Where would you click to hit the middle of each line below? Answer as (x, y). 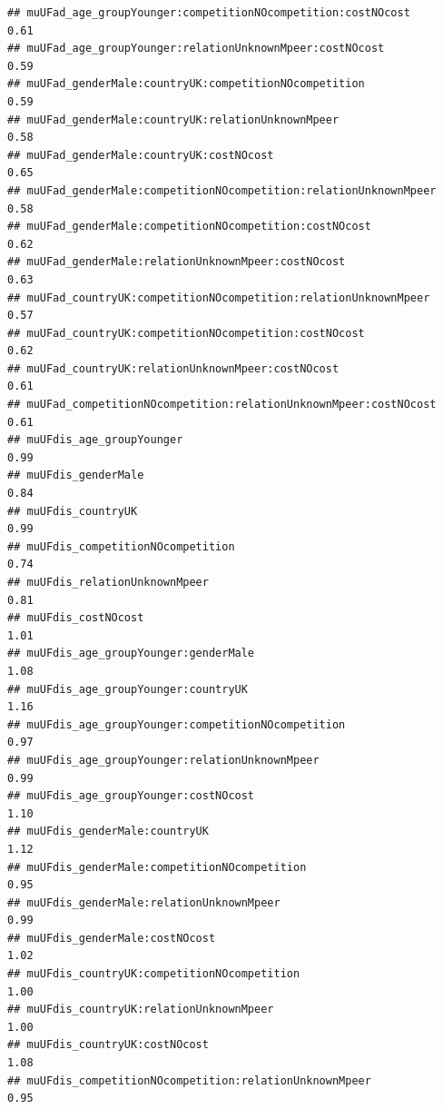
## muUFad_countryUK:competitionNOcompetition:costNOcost (186, 333)
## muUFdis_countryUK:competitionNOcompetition (154, 974)
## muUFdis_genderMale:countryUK (108, 832)
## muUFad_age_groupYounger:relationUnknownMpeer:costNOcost (196, 49)
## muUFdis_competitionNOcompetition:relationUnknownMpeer (189, 1080)
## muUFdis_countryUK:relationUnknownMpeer (141, 1010)
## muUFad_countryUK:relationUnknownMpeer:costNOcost (173, 368)
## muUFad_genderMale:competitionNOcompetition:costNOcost (189, 227)
